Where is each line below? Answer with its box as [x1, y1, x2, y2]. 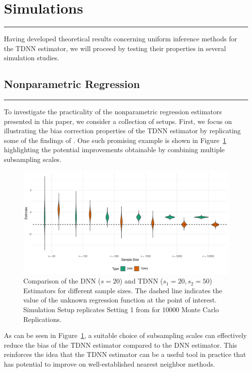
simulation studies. [4, 53, 60, 63]
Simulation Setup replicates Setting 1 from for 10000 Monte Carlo [23, 304, 219, 315]
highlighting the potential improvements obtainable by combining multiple [4, 144, 225, 155]
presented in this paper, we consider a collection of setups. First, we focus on [4, 116, 232, 126]
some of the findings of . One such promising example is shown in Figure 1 [4, 135, 226, 145]
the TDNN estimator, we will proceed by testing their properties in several [4, 43, 226, 53]
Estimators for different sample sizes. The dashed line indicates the [23, 285, 222, 295]
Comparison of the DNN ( [23, 276, 101, 286]
